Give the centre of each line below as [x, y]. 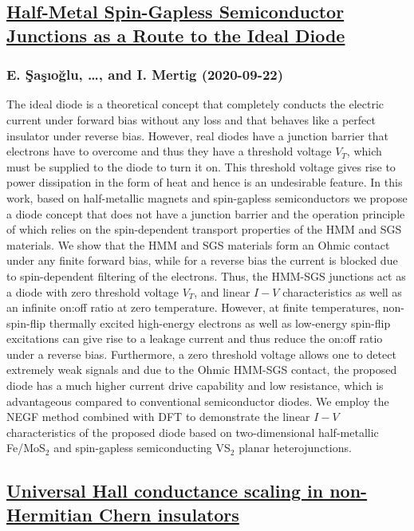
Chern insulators [169, 514]
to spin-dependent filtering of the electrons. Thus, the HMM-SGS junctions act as [206, 275]
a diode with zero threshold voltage [93, 291]
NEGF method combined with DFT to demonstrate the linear [158, 417]
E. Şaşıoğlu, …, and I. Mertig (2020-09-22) [145, 75]
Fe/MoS [26, 448]
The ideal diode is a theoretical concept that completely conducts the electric [195, 104]
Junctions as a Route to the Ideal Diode [176, 35]
